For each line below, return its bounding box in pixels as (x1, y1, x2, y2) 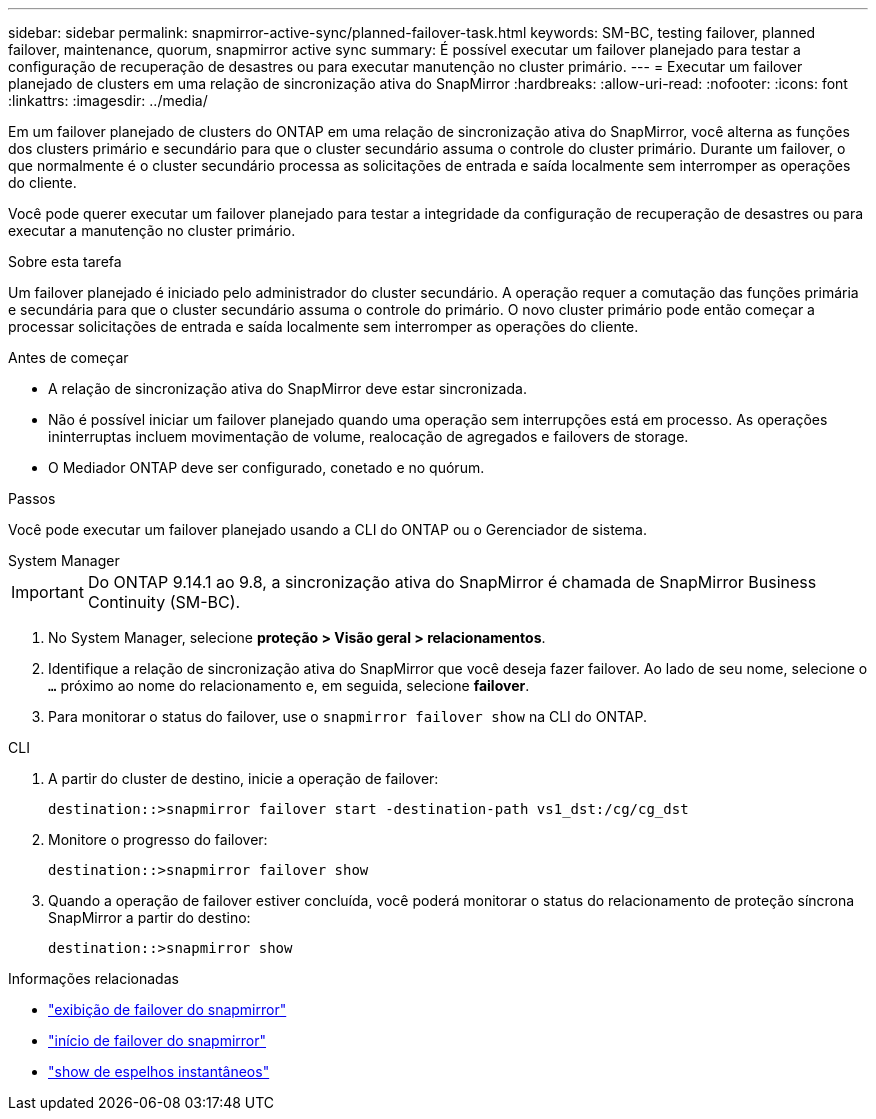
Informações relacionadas (8, 970, 179, 987)
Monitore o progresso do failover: (48, 831, 268, 848)
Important (11, 582, 84, 602)
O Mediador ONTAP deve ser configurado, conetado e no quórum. (48, 459, 485, 476)
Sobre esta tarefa (8, 253, 122, 270)
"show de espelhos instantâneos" (48, 1063, 270, 1080)
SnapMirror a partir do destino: (48, 909, 251, 926)
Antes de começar (8, 349, 129, 366)
